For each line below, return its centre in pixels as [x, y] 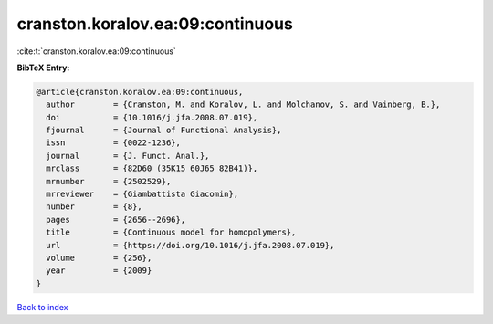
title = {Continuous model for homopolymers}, [171, 232]
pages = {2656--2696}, [116, 219]
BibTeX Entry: [43, 68]
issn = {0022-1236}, [114, 143]
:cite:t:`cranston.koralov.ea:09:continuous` [97, 51]
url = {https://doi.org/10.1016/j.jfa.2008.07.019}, [190, 245]
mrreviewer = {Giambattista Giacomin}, [142, 194]
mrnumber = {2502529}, [109, 181]
